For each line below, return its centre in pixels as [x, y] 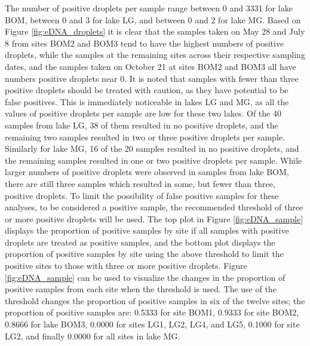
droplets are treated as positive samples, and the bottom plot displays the [140, 242]
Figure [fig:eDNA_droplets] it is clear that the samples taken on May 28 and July [155, 31]
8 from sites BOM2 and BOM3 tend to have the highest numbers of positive [145, 43]
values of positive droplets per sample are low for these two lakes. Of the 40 [143, 113]
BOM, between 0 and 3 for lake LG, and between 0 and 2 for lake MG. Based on [153, 19]
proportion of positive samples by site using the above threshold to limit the [144, 254]
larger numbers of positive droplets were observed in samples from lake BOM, [147, 172]
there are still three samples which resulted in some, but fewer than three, [140, 183]
